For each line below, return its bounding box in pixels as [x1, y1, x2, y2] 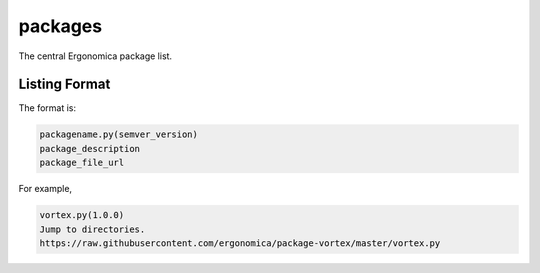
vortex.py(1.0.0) [39, 210, 125, 221]
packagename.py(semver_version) [39, 129, 199, 140]
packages [18, 15, 103, 37]
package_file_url [39, 157, 125, 169]
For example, [18, 183, 73, 195]
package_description [39, 143, 140, 154]
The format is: [18, 102, 77, 114]
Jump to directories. [39, 223, 146, 235]
